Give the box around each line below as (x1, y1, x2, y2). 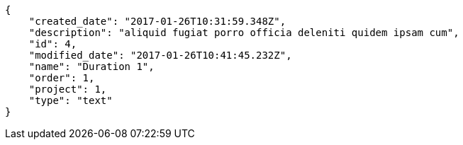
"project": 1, (28, 83, 107, 95)
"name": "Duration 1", (28, 61, 155, 72)
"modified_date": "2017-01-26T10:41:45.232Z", (28, 50, 292, 61)
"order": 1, (28, 72, 95, 83)
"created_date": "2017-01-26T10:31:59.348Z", (28, 16, 286, 27)
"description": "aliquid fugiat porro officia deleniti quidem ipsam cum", (28, 27, 459, 38)
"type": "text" (28, 95, 113, 106)
